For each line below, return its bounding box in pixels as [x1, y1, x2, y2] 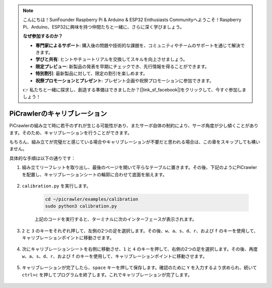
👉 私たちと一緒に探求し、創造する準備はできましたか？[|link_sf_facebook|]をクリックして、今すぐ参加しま [23, 86, 247, 92]
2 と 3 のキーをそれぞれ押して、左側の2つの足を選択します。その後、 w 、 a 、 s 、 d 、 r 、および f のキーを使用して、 [22, 228, 259, 234]
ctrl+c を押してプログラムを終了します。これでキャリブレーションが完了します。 [22, 271, 192, 277]
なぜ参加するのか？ [23, 33, 63, 39]
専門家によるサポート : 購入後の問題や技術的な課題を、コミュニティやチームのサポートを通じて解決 [35, 42, 241, 48]
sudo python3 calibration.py [45, 204, 117, 209]
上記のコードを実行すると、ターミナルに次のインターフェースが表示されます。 [34, 216, 197, 222]
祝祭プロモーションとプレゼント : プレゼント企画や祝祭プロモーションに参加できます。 [35, 77, 214, 83]
